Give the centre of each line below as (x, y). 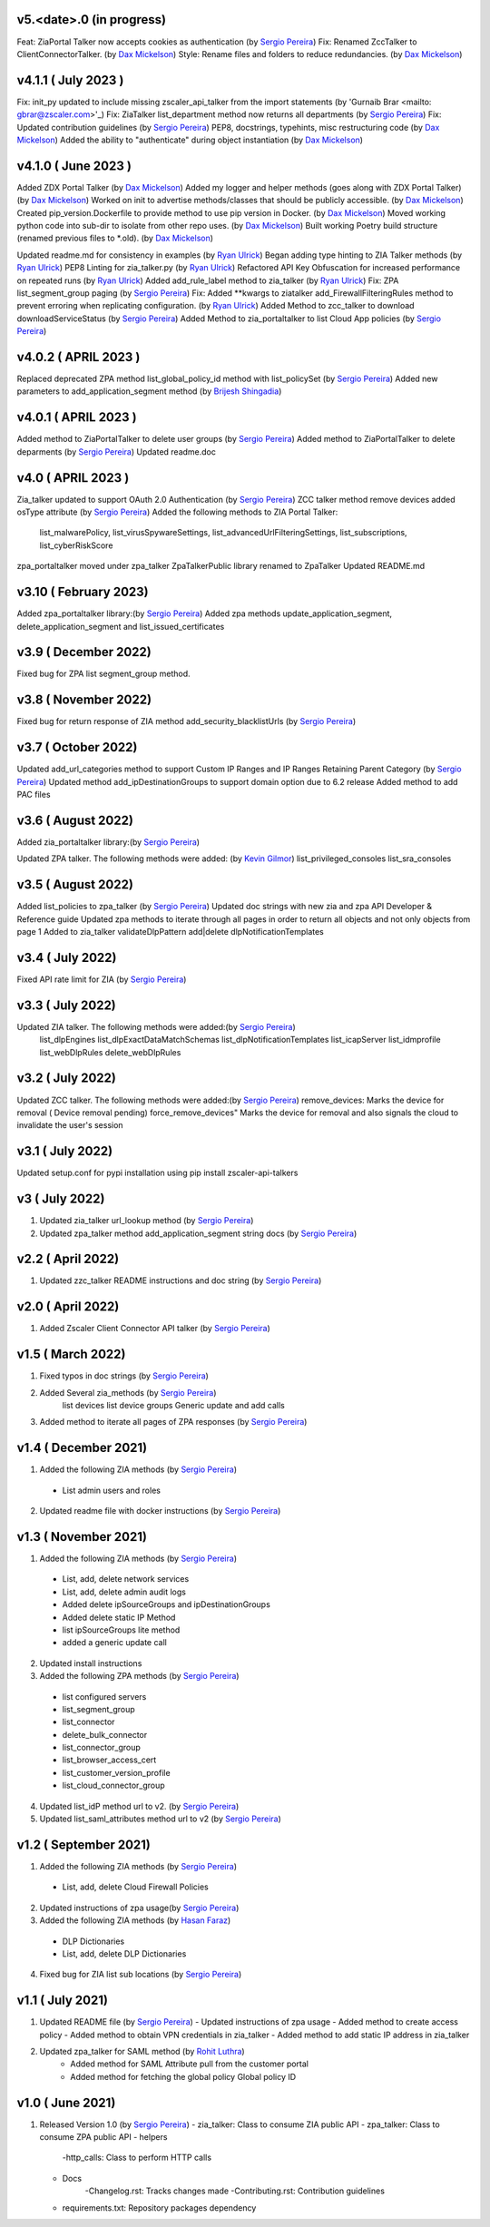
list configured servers (104, 1696)
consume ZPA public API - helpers (103, 2137)
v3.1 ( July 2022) (65, 1151)
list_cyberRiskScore (76, 545)
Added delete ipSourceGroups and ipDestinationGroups (167, 1604)
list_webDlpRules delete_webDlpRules (110, 1052)
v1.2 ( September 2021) (84, 1844)
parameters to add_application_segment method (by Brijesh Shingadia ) (149, 391)
